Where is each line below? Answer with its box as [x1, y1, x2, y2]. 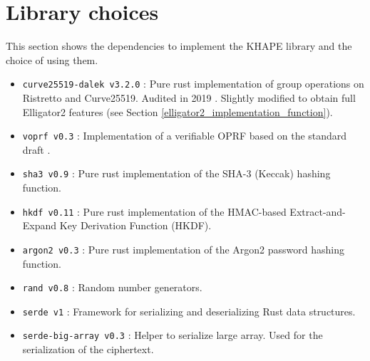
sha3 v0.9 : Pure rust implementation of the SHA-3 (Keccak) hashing [22, 166, 331, 181]
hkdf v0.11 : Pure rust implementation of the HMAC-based [22, 204, 287, 219]
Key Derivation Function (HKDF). [59, 218, 212, 233]
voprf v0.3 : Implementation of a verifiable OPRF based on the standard [22, 128, 347, 143]
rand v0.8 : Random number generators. [22, 280, 202, 295]
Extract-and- [289, 204, 346, 219]
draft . [22, 142, 51, 157]
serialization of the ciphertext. [22, 342, 154, 357]
